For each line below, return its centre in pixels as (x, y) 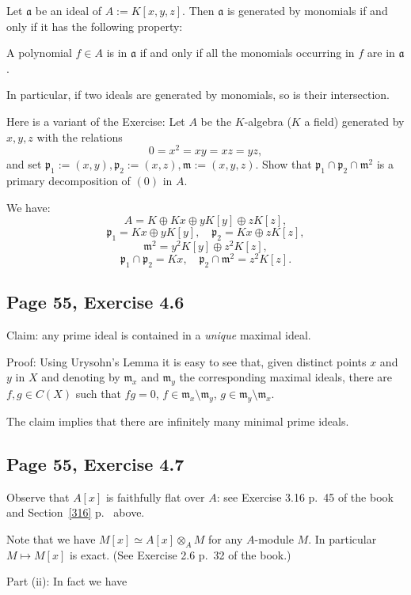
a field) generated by (354, 121)
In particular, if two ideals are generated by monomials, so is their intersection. (198, 95)
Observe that (38, 496)
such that (98, 394)
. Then (198, 10)
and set (24, 164)
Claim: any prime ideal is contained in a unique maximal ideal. (159, 335)
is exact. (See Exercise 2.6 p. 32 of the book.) (180, 554)
